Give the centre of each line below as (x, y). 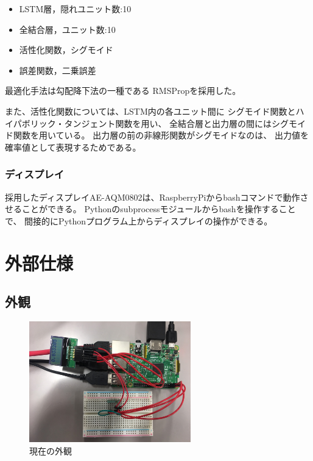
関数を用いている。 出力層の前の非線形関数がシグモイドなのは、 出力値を (161, 135)
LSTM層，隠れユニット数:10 (75, 9)
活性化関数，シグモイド (66, 50)
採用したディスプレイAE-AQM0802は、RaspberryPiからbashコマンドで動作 (153, 197)
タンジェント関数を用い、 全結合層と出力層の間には (168, 123)
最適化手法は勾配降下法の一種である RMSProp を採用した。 (123, 91)
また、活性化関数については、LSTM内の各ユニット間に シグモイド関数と (150, 111)
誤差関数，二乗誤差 (58, 70)
